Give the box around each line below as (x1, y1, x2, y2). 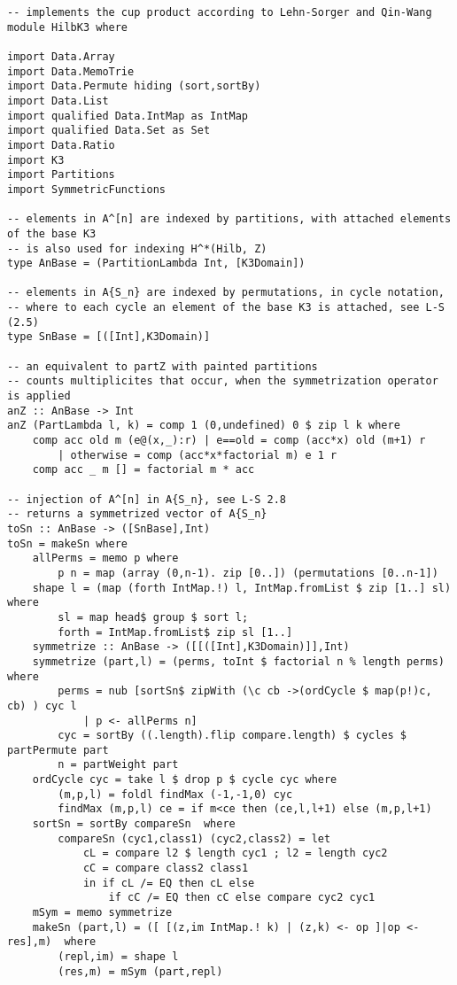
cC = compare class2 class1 (82, 862, 249, 875)
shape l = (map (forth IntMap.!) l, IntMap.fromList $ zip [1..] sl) (32, 581, 452, 594)
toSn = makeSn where (7, 537, 128, 550)
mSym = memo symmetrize (32, 906, 173, 919)
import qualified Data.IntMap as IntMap (7, 109, 249, 122)
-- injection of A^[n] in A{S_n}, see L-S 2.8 (7, 492, 286, 506)
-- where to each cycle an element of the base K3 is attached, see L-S (7, 301, 445, 314)
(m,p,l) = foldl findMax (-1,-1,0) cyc (58, 787, 293, 801)
